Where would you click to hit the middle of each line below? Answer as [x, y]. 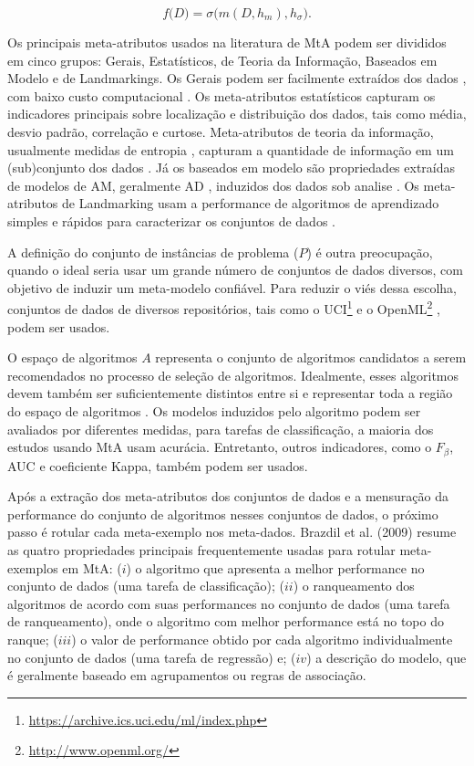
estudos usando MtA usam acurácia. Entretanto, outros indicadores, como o [220, 447]
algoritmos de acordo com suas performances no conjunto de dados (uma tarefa [229, 603]
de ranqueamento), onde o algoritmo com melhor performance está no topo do [226, 621]
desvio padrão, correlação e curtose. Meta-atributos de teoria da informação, [221, 131]
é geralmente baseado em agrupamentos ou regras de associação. [187, 675]
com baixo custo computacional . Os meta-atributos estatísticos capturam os [222, 95]
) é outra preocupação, [370, 252]
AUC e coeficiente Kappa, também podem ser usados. [158, 465]
